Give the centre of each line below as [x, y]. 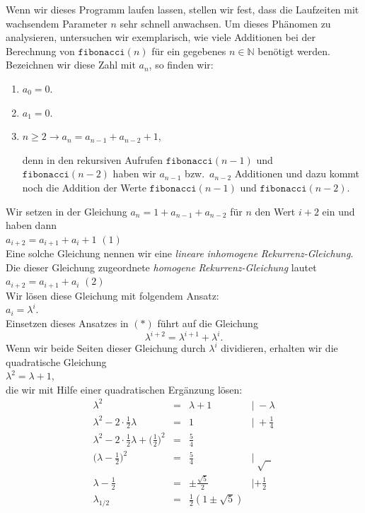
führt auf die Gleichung [208, 323]
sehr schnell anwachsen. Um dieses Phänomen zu [225, 23]
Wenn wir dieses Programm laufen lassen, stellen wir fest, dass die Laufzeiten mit [182, 9]
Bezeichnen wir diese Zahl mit [71, 65]
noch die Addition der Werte [84, 187]
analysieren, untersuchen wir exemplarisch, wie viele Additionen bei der [161, 37]
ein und [338, 211]
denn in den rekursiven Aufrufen [92, 159]
